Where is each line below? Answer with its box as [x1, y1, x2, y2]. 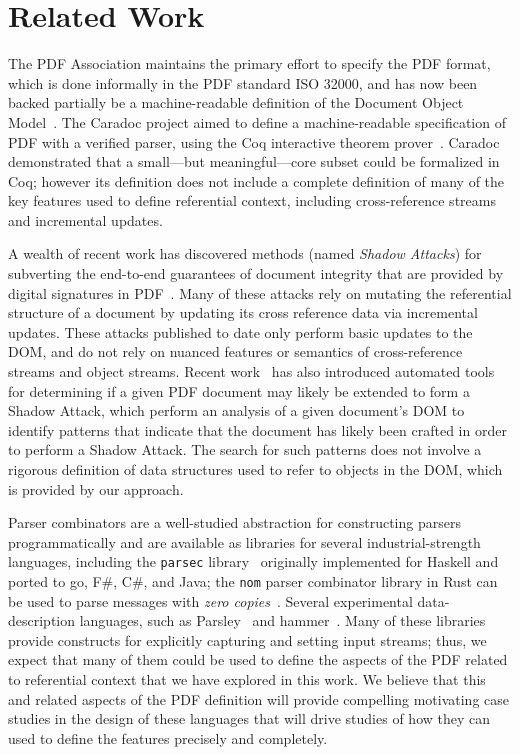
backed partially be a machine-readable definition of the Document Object [8, 92, 464, 113]
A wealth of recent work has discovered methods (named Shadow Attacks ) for [8, 243, 482, 264]
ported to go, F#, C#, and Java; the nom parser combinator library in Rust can [8, 571, 498, 592]
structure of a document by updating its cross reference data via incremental [8, 302, 478, 323]
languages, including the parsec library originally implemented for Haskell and [8, 551, 499, 572]
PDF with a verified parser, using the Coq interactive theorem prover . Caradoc [8, 131, 500, 152]
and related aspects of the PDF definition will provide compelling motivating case [8, 688, 510, 709]
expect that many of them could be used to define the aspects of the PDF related [8, 649, 508, 670]
